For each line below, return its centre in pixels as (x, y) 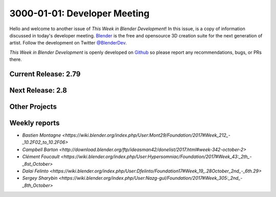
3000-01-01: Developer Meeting (79, 13)
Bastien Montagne (42, 135)
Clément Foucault (41, 157)
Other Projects (33, 107)
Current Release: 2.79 (45, 74)
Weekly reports (34, 123)
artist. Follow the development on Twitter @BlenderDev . (68, 43)
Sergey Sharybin (40, 178)
